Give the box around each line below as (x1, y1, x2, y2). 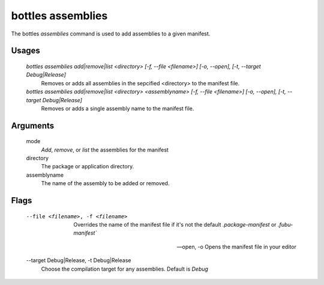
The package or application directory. (41, 163, 134, 170)
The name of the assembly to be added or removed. (41, 180, 170, 187)
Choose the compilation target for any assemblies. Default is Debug (41, 265, 208, 272)
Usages (11, 46, 40, 56)
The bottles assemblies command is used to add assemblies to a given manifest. (11, 30, 211, 37)
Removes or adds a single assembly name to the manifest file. (41, 105, 194, 112)
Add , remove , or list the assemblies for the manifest (41, 146, 169, 153)
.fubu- (277, 221, 293, 228)
